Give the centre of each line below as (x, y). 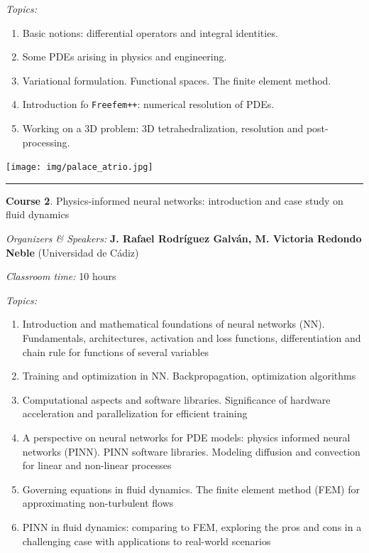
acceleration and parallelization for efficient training (135, 413)
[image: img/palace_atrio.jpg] (79, 167)
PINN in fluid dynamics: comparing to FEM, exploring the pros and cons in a (192, 526)
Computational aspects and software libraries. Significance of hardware (176, 399)
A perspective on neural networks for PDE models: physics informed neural (186, 437)
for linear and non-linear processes (97, 465)
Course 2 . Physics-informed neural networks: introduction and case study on (175, 200)
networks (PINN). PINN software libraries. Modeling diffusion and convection (191, 451)
